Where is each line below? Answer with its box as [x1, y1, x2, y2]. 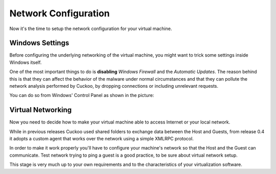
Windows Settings [9, 39, 70, 47]
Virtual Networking [9, 106, 72, 114]
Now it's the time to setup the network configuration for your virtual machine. [9, 26, 172, 32]
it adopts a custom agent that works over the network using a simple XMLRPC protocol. [9, 136, 194, 142]
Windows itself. [9, 59, 42, 65]
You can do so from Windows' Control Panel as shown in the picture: [9, 92, 154, 98]
